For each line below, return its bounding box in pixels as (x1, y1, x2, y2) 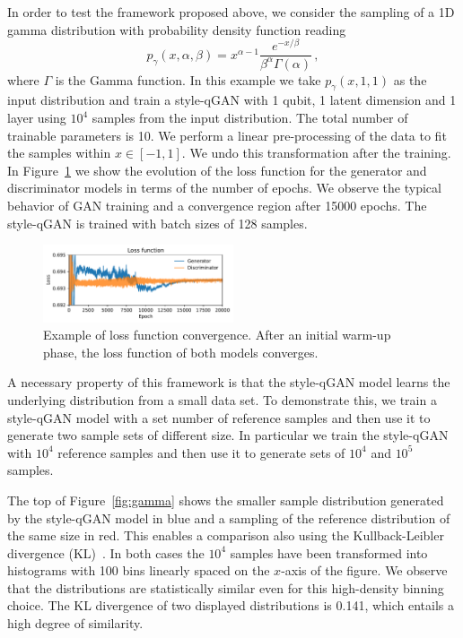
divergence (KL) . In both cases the (7, 543, 205, 562)
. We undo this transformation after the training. (181, 143, 451, 162)
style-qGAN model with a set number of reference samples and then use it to (7, 408, 431, 427)
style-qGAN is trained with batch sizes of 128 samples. (7, 213, 308, 232)
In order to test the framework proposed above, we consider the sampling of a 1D (7, 3, 455, 21)
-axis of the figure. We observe (281, 561, 448, 580)
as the (393, 70, 427, 89)
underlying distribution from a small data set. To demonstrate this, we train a (7, 390, 437, 409)
